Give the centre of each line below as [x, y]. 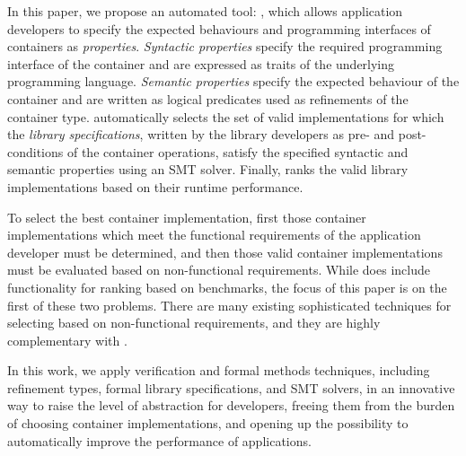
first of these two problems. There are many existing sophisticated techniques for [229, 305]
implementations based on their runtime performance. [155, 186]
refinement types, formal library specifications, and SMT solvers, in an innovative [231, 387]
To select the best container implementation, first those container [187, 217]
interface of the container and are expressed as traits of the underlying [201, 63]
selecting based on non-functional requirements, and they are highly [194, 323]
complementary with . [67, 340]
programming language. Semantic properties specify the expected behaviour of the [233, 81]
